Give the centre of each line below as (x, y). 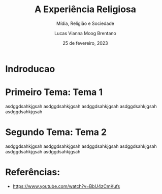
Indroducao (30, 69)
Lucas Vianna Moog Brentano (85, 33)
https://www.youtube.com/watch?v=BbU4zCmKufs (66, 186)
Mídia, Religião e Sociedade (85, 23)
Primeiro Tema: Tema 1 (54, 92)
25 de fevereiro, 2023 (85, 43)
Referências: (33, 172)
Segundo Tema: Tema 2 (56, 132)
